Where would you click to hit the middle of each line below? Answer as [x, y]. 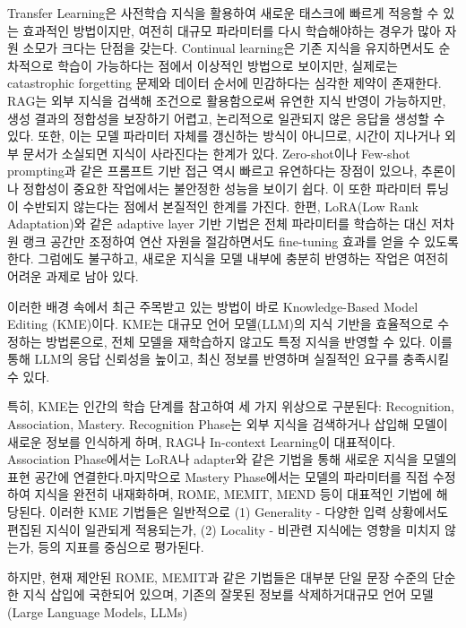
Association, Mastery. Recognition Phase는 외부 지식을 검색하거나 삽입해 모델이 [228, 424]
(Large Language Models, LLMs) [98, 612]
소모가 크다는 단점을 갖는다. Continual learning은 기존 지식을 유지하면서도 [229, 48]
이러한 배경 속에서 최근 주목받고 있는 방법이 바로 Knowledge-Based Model [213, 306]
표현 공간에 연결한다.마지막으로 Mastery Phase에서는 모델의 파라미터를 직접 [218, 476]
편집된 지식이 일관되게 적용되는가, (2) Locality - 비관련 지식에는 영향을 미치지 [224, 529]
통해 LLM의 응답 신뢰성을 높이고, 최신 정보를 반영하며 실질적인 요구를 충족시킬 [229, 359]
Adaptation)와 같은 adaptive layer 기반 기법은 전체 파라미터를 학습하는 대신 [217, 224]
